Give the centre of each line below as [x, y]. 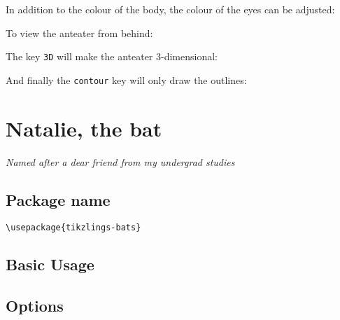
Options [35, 306]
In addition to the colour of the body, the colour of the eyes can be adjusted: [170, 9]
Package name [58, 199]
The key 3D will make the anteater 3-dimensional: [112, 56]
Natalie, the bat [84, 128]
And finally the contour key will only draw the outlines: [126, 79]
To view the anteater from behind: [79, 33]
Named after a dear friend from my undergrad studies [120, 161]
